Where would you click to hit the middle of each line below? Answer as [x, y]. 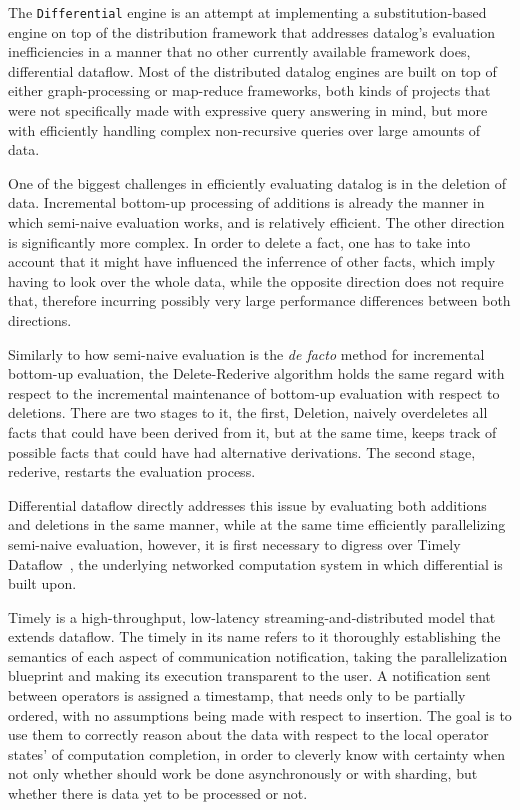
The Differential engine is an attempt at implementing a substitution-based [247, 12]
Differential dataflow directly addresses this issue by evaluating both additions [247, 504]
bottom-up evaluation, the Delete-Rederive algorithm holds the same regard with [256, 373]
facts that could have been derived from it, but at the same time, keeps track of [252, 431]
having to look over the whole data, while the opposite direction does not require [256, 280]
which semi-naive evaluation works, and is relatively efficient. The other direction [256, 222]
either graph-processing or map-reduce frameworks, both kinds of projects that [249, 90]
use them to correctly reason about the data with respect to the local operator [248, 734]
